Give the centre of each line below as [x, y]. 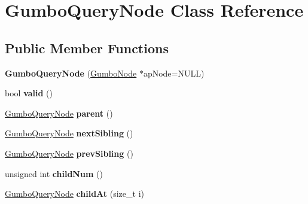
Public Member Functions [87, 48]
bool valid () [29, 93]
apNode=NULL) [174, 73]
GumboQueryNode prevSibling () [69, 153]
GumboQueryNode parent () [59, 113]
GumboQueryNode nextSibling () [69, 133]
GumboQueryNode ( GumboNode [71, 73]
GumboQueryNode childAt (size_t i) [74, 194]
